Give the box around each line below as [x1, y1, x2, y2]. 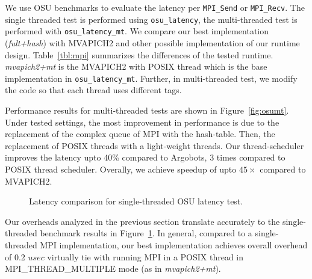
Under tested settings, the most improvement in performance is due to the [5, 115, 279, 128]
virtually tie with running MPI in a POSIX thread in [47, 250, 244, 263]
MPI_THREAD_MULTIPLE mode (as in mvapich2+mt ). [5, 262, 221, 275]
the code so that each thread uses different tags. [5, 84, 182, 96]
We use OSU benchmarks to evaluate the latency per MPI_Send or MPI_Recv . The [5, 1, 305, 13]
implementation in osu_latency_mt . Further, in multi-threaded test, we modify [5, 72, 298, 84]
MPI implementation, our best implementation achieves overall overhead [40, 238, 308, 251]
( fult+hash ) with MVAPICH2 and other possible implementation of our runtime [5, 36, 300, 49]
